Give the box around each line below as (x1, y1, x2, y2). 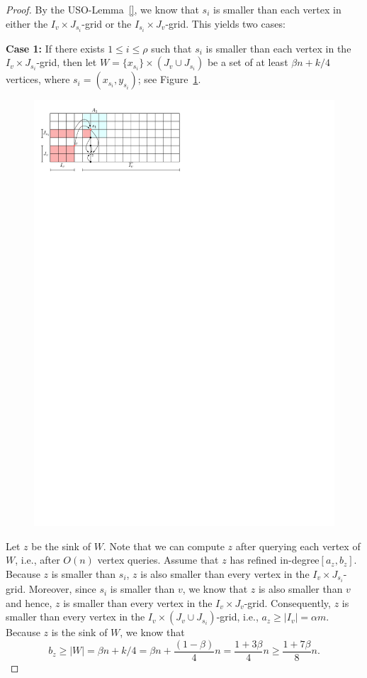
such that (151, 40, 192, 55)
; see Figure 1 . (137, 72, 201, 87)
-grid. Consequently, (244, 595, 331, 610)
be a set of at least (207, 55, 288, 70)
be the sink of (31, 538, 91, 553)
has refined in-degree (230, 552, 320, 567)
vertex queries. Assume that (97, 552, 219, 567)
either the (6, 16, 48, 31)
